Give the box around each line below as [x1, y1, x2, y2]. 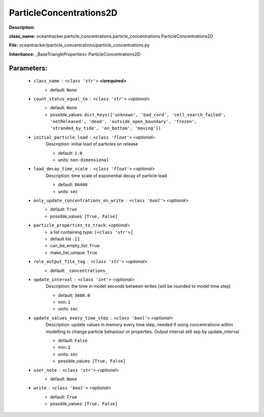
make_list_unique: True [50, 250, 98, 255]
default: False [58, 337, 88, 344]
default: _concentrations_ [50, 268, 108, 273]
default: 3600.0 [58, 292, 90, 298]
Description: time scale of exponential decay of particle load [45, 172, 167, 178]
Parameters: [9, 64, 47, 72]
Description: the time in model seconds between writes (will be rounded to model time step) [45, 283, 231, 289]
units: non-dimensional [58, 157, 110, 163]
